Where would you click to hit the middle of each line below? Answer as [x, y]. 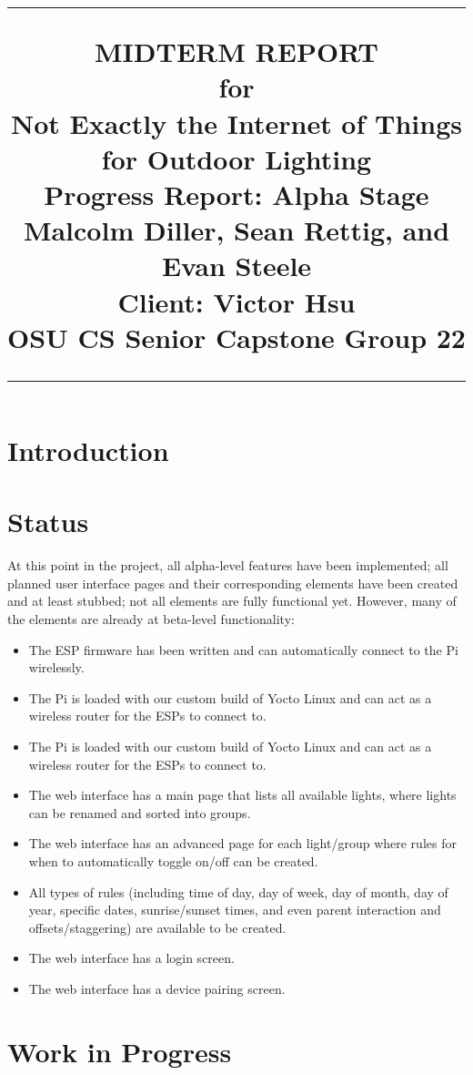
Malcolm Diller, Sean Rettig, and [236, 230]
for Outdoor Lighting [236, 158]
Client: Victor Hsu [236, 301]
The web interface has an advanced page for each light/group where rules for [242, 843]
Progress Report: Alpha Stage [236, 194]
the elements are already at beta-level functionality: [151, 618]
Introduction [88, 450]
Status [48, 522]
